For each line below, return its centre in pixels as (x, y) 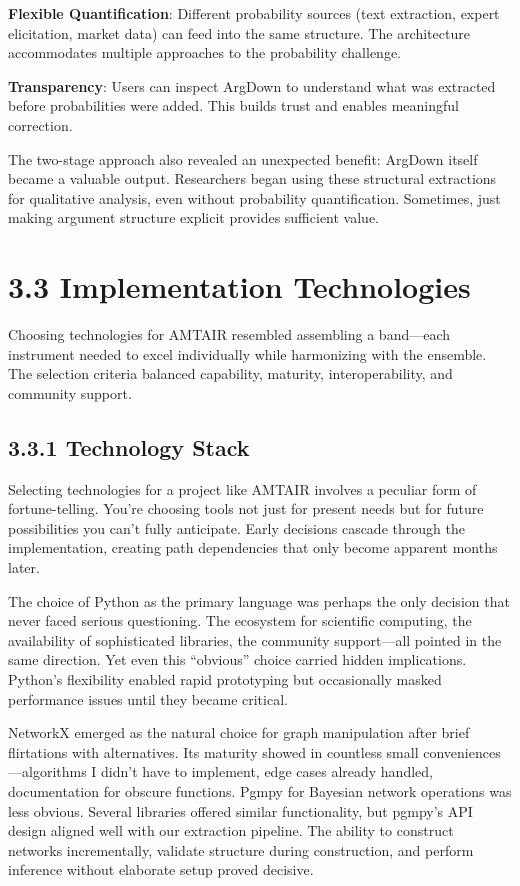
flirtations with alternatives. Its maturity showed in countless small (213, 751)
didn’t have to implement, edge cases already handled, (267, 771)
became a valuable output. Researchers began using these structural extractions (252, 178)
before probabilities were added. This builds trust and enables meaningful (233, 105)
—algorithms (47, 771)
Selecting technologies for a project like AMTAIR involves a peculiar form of (242, 488)
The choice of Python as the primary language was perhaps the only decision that (259, 600)
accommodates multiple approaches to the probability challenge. (205, 52)
